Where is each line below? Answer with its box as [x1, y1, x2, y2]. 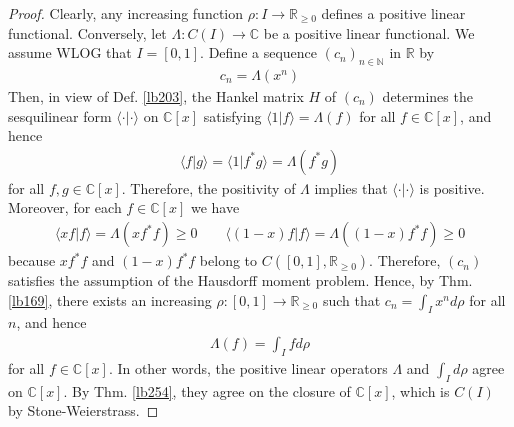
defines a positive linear [321, 3, 466, 23]
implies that [314, 177, 388, 198]
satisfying [203, 105, 262, 126]
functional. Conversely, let [8, 22, 167, 43]
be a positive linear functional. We [263, 22, 475, 43]
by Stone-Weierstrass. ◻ [8, 400, 159, 421]
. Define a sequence [200, 42, 318, 63]
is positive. [419, 177, 485, 198]
